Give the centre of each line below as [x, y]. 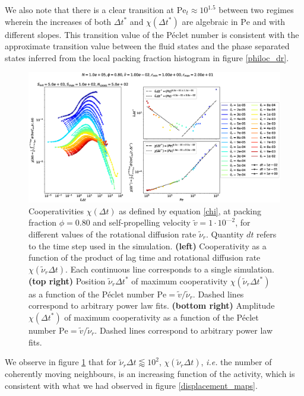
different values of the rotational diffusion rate [113, 234]
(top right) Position [67, 281]
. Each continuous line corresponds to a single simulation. [170, 269]
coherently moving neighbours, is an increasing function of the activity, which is [150, 374]
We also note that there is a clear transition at [89, 9]
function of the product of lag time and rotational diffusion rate [145, 257]
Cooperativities [56, 210]
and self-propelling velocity [142, 222]
